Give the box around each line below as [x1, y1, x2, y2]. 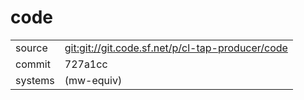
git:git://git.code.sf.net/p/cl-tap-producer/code [64, 41, 288, 55]
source [15, 41, 48, 55]
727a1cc [64, 57, 108, 71]
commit [15, 57, 51, 71]
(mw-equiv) [64, 73, 123, 87]
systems [15, 73, 55, 87]
